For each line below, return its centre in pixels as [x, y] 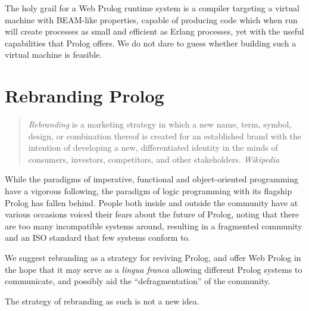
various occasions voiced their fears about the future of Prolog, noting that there [152, 214]
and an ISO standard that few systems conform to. [98, 237]
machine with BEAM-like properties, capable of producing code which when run [151, 19]
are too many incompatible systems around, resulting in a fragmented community [154, 226]
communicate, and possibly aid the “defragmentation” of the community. [138, 281]
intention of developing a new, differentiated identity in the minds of [153, 147]
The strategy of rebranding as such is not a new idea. [102, 301]
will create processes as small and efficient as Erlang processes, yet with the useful [154, 31]
